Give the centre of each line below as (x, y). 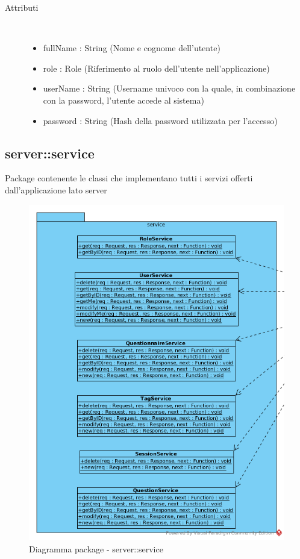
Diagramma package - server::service (96, 548)
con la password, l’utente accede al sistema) (123, 100)
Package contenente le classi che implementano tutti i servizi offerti (129, 178)
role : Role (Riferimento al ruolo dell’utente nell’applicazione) (156, 68)
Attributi (22, 7)
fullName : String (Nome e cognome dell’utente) (132, 48)
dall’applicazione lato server (56, 189)
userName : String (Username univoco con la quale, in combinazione (169, 88)
